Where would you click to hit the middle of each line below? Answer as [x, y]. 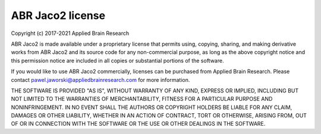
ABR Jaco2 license [58, 15]
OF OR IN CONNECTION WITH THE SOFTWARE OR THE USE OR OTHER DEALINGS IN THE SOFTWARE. [138, 124]
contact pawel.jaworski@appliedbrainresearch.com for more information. [100, 79]
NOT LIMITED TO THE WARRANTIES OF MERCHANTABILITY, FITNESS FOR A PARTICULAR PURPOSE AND [142, 99]
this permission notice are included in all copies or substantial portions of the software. [117, 60]
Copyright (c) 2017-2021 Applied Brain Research [70, 33]
